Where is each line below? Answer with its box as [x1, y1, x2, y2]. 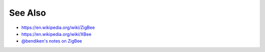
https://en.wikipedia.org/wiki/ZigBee [21, 25, 95, 30]
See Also [9, 7, 46, 18]
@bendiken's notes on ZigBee [21, 38, 82, 44]
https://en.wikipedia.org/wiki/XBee [21, 31, 92, 37]
